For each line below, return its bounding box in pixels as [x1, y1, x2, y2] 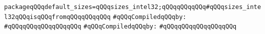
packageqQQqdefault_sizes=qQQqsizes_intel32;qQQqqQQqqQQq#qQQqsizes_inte [4, 3, 261, 10]
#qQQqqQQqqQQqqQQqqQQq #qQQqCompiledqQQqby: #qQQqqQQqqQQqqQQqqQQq [4, 23, 237, 30]
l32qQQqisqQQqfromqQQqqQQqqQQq [4, 13, 111, 20]
